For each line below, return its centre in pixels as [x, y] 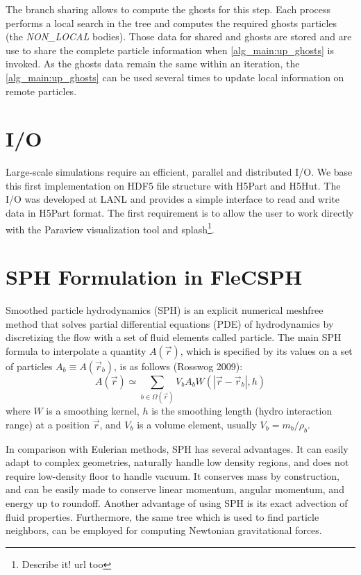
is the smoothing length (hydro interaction [242, 411]
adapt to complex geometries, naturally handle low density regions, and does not [177, 462]
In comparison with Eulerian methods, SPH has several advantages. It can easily [177, 448]
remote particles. [41, 91]
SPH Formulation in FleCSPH [154, 277]
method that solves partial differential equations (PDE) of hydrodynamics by [170, 323]
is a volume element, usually [197, 424]
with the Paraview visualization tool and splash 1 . [110, 228]
